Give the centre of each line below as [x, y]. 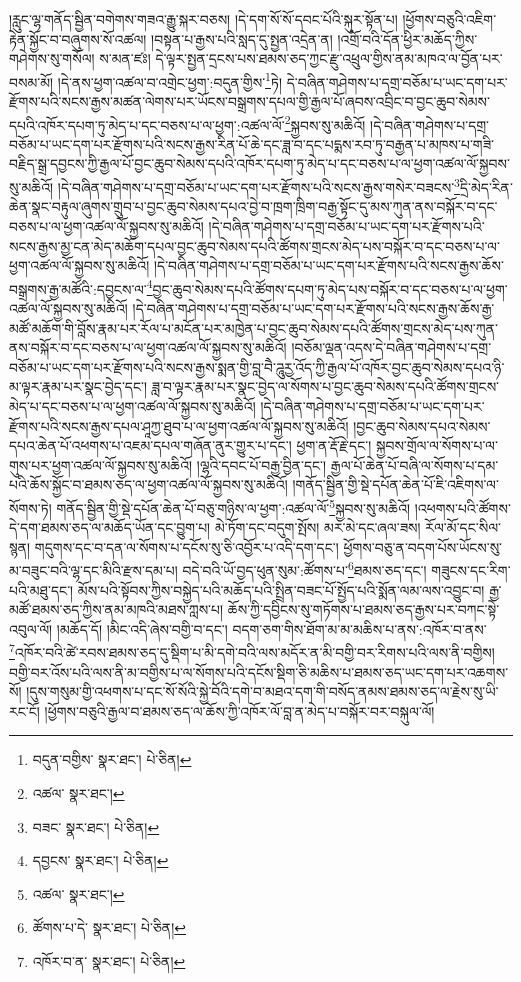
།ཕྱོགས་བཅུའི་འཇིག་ [449, 19]
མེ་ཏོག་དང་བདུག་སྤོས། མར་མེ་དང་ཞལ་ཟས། [317, 527]
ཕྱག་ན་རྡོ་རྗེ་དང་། [334, 445]
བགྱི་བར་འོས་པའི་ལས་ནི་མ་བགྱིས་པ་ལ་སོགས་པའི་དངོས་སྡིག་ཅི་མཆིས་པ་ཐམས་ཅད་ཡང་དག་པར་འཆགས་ [259, 671]
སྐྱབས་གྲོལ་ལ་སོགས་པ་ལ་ [436, 445]
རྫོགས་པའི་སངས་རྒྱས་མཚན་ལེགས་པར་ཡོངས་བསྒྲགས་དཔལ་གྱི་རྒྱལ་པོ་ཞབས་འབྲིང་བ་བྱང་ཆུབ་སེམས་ [249, 101]
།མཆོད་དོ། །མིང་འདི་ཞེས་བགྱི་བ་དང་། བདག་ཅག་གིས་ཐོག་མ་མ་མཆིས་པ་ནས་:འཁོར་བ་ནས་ [271, 628]
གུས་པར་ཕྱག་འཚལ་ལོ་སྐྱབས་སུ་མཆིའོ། [101, 464]
